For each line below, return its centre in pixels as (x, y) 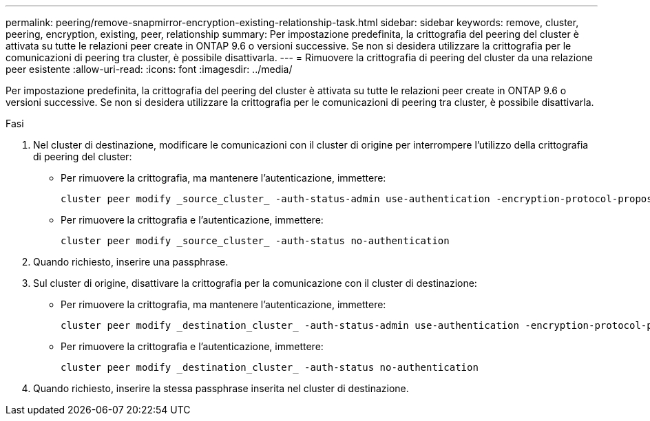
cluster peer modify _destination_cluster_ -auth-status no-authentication (270, 367)
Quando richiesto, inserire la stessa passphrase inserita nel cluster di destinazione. (221, 388)
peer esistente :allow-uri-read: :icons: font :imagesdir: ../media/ (149, 69)
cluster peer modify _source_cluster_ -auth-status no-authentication (255, 241)
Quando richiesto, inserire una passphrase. (131, 262)
